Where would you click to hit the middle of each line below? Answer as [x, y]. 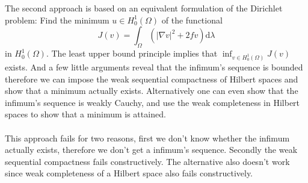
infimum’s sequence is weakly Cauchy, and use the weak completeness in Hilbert [152, 102]
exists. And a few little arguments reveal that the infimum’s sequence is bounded [154, 67]
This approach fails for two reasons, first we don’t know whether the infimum [147, 138]
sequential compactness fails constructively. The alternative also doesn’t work [147, 161]
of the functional [192, 20]
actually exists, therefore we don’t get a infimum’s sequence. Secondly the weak [151, 150]
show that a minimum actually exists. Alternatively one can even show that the [152, 91]
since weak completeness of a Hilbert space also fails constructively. [129, 173]
